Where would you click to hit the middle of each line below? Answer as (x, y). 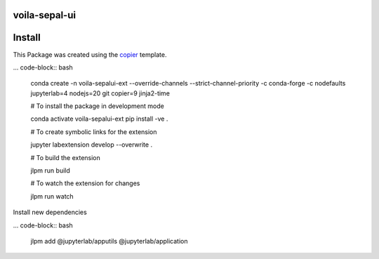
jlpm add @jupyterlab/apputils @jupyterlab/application (109, 241)
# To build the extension (66, 157)
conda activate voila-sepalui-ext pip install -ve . (99, 119)
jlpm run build (50, 171)
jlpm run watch (52, 196)
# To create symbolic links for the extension (94, 132)
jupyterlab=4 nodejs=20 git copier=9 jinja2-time (100, 93)
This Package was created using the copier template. (90, 54)
